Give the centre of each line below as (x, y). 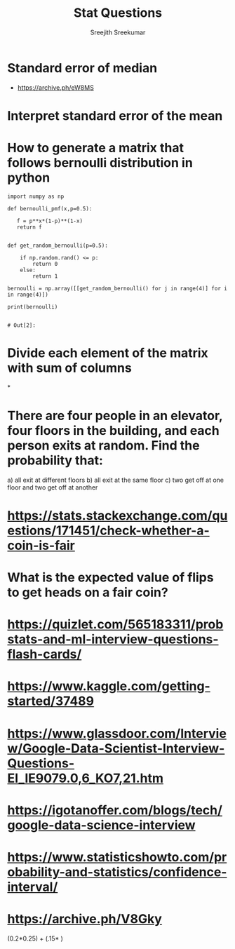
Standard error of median (82, 68)
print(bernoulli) (33, 307)
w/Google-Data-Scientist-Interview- (116, 748)
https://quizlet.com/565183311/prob (115, 625)
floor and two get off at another (53, 487)
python (29, 178)
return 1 (45, 276)
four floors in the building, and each (113, 430)
